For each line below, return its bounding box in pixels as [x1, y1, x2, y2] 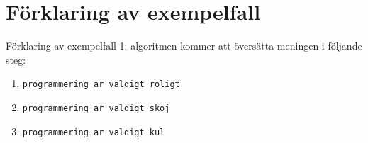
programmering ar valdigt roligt [22, 79, 180, 90]
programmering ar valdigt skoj [22, 103, 170, 113]
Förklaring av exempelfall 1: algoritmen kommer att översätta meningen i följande [6, 38, 362, 53]
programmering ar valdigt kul [22, 127, 165, 137]
